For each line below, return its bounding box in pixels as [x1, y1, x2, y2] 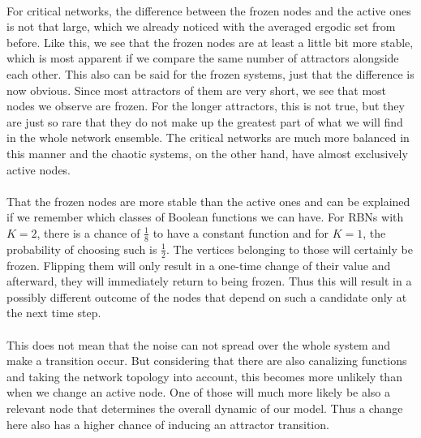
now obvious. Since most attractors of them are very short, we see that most [6, 81, 387, 98]
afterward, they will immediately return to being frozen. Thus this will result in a [6, 273, 412, 290]
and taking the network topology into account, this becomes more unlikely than [6, 367, 402, 384]
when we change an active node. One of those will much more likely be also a [6, 384, 391, 401]
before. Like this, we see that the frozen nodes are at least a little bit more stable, [6, 33, 414, 50]
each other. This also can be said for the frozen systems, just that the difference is [6, 65, 415, 82]
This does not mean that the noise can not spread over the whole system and [6, 336, 390, 353]
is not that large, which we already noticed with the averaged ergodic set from [6, 18, 396, 35]
